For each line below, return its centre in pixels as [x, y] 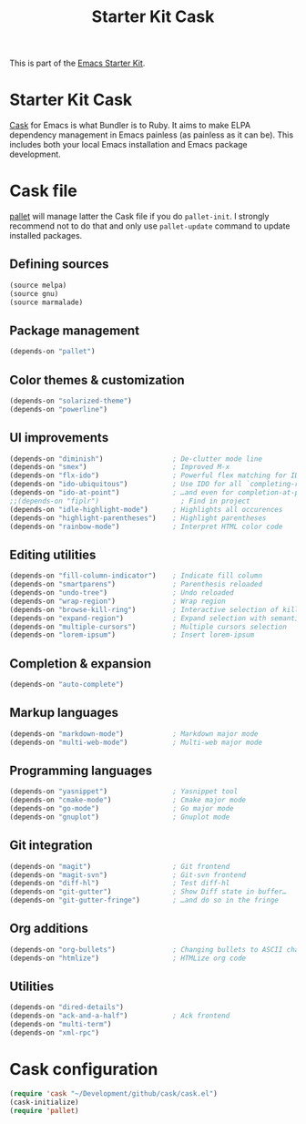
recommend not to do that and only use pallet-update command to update [150, 226]
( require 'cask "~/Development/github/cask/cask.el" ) [114, 1093]
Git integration [51, 846]
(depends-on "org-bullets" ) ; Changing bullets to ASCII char [156, 949]
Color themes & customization [97, 380]
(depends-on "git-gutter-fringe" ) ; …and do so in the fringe [144, 900]
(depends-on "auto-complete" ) [67, 685]
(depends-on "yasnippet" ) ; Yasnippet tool [124, 792]
